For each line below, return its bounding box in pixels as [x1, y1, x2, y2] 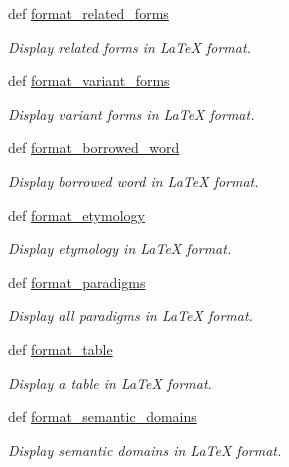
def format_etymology [8, 204, 145, 225]
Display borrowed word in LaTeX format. [8, 170, 259, 191]
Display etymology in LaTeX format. [8, 238, 232, 259]
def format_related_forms [8, 3, 169, 23]
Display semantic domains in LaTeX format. [8, 439, 282, 460]
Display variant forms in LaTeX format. [8, 103, 255, 124]
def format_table [8, 338, 113, 359]
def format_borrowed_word [8, 137, 180, 158]
